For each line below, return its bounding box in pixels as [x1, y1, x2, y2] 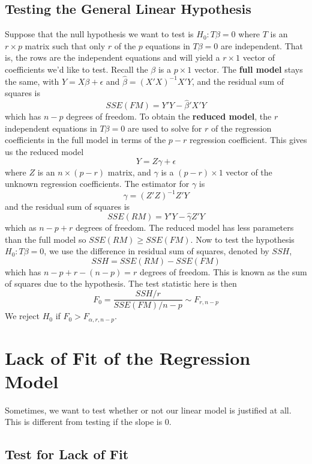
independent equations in [5, 121, 97, 134]
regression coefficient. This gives [189, 133, 307, 146]
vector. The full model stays [194, 63, 303, 75]
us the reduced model [5, 145, 84, 157]
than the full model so [5, 233, 86, 245]
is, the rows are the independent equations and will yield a [5, 51, 220, 64]
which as [5, 221, 37, 234]
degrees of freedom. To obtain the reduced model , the [66, 110, 272, 123]
